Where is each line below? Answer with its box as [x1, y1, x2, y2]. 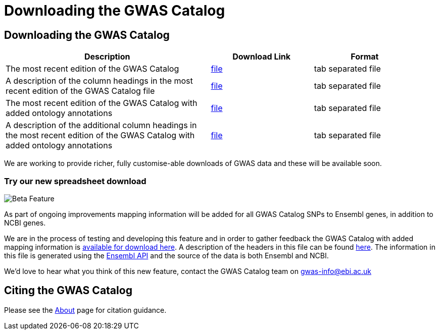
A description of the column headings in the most [6, 76, 193, 86]
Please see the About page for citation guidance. [4, 305, 167, 314]
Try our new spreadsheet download [4, 176, 147, 186]
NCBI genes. [4, 218, 46, 227]
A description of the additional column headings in [6, 120, 197, 131]
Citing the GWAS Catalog [4, 284, 132, 297]
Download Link [232, 51, 291, 62]
